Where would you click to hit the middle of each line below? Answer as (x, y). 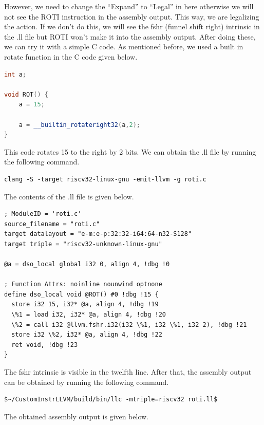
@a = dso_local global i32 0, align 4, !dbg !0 (87, 264)
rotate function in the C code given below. (71, 56)
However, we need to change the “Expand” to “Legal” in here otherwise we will (129, 6)
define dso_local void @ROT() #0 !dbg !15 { (81, 294)
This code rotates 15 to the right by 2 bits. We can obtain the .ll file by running (130, 151)
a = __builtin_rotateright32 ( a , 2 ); (79, 125)
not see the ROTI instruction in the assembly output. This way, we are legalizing (132, 16)
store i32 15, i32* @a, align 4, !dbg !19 (85, 304)
